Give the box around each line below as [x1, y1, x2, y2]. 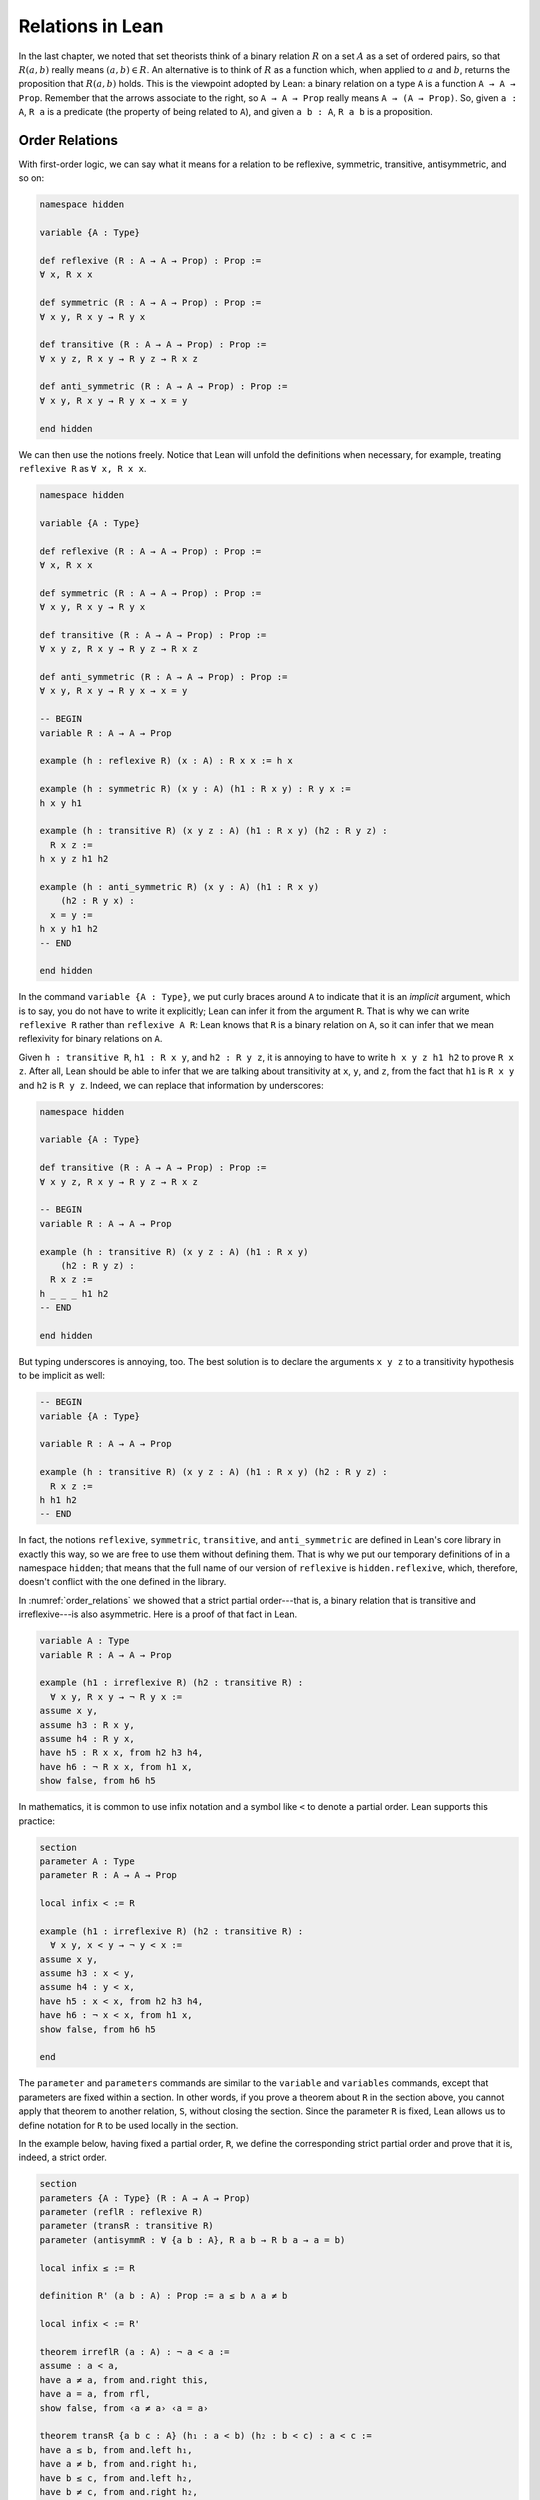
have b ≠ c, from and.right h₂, [39, 2486, 199, 2497]
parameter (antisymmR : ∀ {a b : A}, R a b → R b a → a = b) [39, 2234, 346, 2245]
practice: [18, 1815, 55, 1827]
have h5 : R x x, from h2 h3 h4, [39, 1747, 204, 1759]
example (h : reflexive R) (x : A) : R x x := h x [39, 755, 294, 767]
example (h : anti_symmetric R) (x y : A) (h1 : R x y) [39, 881, 320, 892]
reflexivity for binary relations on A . [18, 1033, 163, 1045]
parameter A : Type [39, 1855, 135, 1867]
